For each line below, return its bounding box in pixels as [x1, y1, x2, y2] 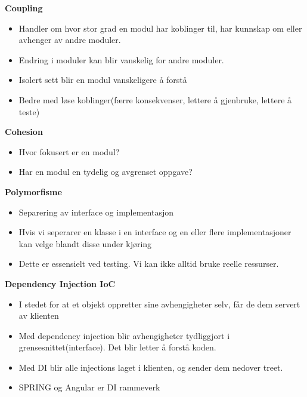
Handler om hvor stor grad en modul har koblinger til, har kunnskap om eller [18, 21, 302, 34]
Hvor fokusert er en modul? [18, 145, 120, 158]
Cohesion [5, 125, 43, 138]
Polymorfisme [5, 185, 62, 198]
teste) [18, 105, 40, 118]
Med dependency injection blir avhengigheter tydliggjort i [18, 329, 230, 341]
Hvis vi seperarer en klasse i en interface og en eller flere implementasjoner [18, 226, 292, 238]
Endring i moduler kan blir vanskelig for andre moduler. [18, 53, 224, 66]
